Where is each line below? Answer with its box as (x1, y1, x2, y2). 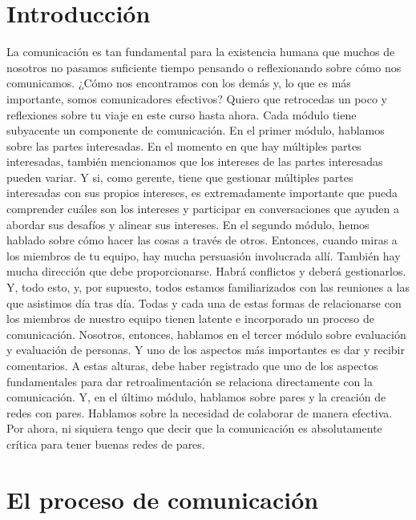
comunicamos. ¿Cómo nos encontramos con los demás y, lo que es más (6, 75, 351, 91)
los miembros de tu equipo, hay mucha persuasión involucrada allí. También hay (6, 247, 401, 264)
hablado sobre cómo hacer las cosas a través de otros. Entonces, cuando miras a (6, 232, 398, 248)
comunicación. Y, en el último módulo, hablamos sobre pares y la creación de (6, 389, 386, 405)
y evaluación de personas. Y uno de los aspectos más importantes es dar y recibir (6, 341, 405, 358)
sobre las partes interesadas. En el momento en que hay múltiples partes (6, 137, 361, 154)
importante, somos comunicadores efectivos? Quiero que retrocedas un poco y (6, 90, 387, 107)
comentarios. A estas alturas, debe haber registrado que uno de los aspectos (6, 357, 378, 373)
